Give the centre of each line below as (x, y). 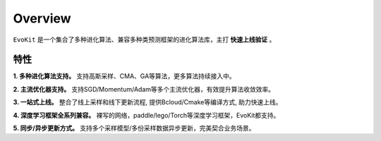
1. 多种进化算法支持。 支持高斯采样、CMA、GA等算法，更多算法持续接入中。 (124, 76)
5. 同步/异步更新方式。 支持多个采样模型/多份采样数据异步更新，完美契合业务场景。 (134, 128)
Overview (42, 18)
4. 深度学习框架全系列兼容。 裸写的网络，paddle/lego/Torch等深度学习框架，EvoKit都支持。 (146, 115)
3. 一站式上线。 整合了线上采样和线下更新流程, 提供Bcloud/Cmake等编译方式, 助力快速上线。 (147, 102)
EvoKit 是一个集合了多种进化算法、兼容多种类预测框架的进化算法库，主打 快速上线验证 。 (144, 39)
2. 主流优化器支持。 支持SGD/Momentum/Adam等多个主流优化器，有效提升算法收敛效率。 (144, 89)
